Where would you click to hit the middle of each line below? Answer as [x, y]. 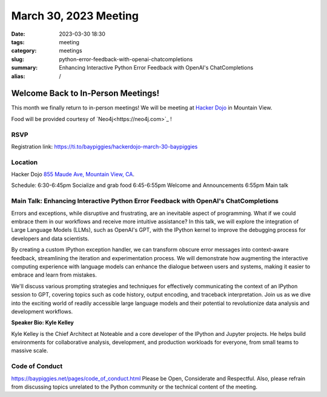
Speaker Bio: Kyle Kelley [42, 323]
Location [25, 162]
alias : [18, 76]
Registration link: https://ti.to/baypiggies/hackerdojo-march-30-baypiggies [104, 146]
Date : [18, 34]
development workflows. [42, 311]
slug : [18, 59]
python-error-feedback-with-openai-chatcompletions [126, 59]
